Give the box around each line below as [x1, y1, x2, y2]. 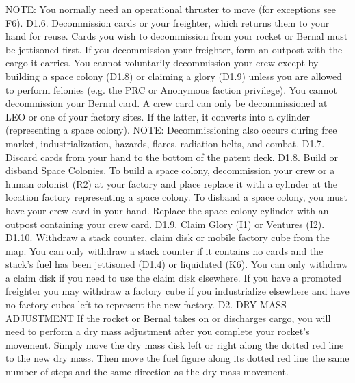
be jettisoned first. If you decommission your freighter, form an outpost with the [5, 42, 343, 56]
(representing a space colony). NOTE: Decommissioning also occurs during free [5, 123, 337, 137]
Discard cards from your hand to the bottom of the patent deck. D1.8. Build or [5, 149, 338, 164]
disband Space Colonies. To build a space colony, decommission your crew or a [5, 163, 335, 177]
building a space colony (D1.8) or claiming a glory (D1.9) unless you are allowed [5, 69, 342, 83]
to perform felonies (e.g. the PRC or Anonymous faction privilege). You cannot [5, 82, 337, 97]
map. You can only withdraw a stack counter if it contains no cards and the [5, 243, 324, 258]
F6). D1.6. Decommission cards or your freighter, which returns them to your [5, 15, 330, 29]
